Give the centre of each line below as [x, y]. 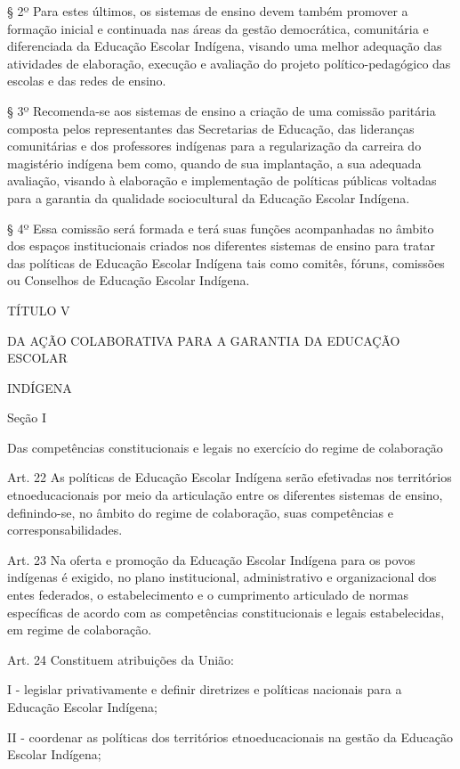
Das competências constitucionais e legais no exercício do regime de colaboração [225, 447]
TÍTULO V [39, 310]
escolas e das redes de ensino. [87, 81]
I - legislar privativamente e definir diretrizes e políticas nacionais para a [205, 689]
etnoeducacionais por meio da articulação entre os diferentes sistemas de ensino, [225, 495]
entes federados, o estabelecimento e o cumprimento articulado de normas [208, 595]
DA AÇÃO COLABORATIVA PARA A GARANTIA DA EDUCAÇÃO [204, 340]
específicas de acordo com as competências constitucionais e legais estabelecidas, [226, 612]
